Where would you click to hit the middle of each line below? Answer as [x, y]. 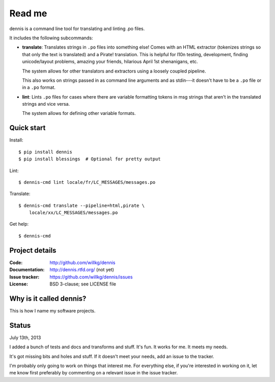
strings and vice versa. [46, 104]
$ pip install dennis [45, 152]
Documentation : [27, 270]
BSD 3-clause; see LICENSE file [83, 284]
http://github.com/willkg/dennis [82, 262]
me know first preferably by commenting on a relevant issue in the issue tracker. [94, 373]
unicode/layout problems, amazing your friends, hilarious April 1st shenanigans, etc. [110, 62]
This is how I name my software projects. [52, 311]
